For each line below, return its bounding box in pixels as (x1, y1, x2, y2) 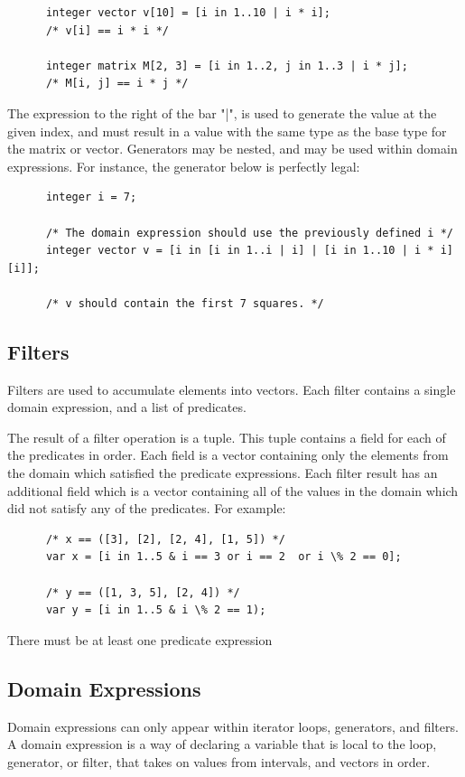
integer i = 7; (45, 191, 137, 204)
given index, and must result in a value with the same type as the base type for (7, 121, 447, 140)
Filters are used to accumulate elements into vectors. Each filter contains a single (7, 379, 456, 398)
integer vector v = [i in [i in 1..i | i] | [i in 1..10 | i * (45, 244, 434, 257)
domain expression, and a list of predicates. (7, 398, 246, 417)
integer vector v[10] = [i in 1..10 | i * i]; (45, 6, 330, 19)
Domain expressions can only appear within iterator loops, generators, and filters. (7, 716, 459, 735)
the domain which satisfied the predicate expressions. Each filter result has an (7, 463, 438, 482)
